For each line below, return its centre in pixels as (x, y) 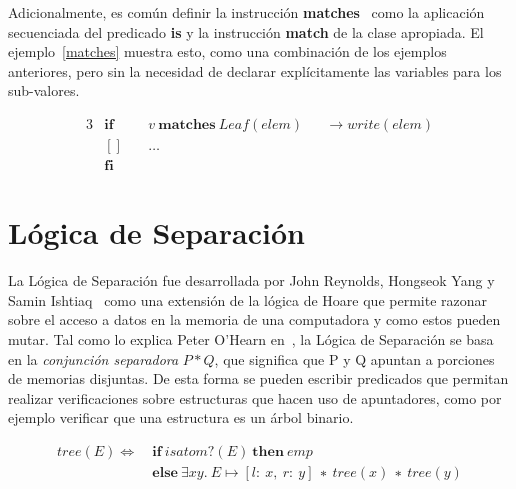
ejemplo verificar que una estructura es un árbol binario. (181, 417)
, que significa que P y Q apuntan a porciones (354, 358)
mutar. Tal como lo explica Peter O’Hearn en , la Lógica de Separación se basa (251, 338)
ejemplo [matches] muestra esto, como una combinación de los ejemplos (227, 51)
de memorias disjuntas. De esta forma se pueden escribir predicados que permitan (258, 378)
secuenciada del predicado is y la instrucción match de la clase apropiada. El (246, 31)
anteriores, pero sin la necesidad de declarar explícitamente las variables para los (255, 70)
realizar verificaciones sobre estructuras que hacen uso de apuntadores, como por (255, 397)
